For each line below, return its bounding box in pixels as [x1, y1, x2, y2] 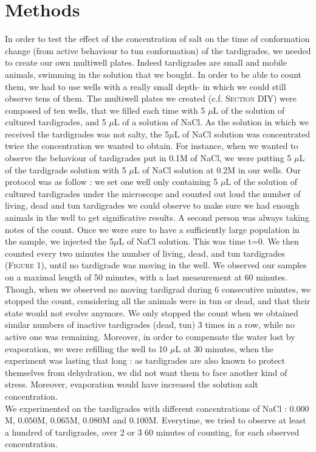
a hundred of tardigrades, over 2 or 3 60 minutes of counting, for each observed [5, 425, 300, 438]
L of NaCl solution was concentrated [174, 127, 311, 140]
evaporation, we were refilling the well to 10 [5, 342, 168, 355]
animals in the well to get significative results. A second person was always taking [5, 211, 309, 224]
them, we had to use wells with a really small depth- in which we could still [5, 80, 286, 92]
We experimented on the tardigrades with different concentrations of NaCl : [5, 402, 287, 414]
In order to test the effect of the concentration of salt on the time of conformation [5, 32, 310, 45]
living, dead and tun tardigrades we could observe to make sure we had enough [5, 199, 300, 212]
